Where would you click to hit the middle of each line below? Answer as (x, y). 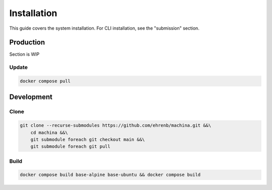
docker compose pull (45, 81)
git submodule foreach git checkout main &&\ (88, 139)
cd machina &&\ (49, 132)
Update (18, 67)
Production (27, 42)
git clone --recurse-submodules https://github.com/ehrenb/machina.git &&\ (116, 125)
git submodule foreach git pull (71, 147)
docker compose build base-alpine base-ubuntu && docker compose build (110, 175)
